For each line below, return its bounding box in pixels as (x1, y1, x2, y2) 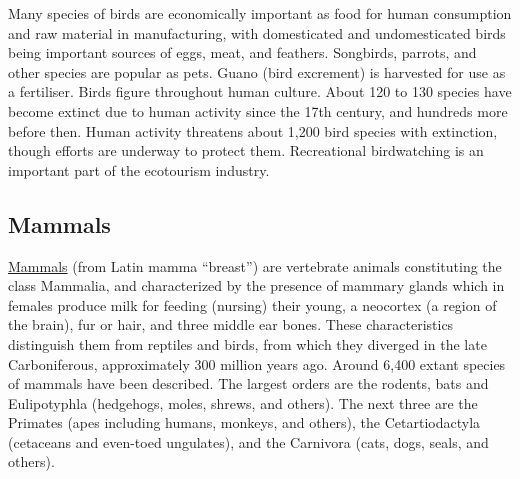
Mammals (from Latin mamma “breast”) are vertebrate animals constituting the (8, 255, 502, 276)
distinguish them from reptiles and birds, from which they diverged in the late (8, 333, 487, 354)
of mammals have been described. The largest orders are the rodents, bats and (8, 373, 489, 394)
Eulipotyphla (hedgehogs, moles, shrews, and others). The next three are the (8, 392, 478, 413)
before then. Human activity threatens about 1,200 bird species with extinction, (8, 120, 498, 141)
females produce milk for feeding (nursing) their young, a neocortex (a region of (8, 294, 497, 315)
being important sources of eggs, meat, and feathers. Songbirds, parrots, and (8, 42, 477, 63)
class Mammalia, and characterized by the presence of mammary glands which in (8, 275, 505, 296)
